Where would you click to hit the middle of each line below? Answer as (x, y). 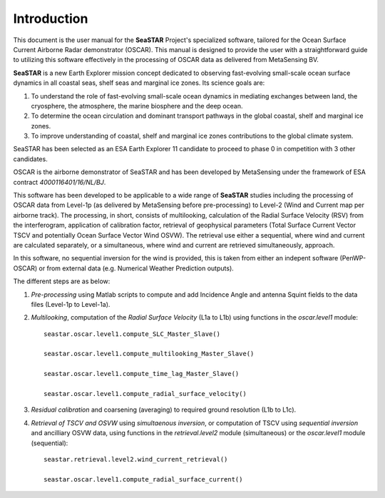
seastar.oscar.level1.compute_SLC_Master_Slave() (132, 334)
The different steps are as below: (62, 281)
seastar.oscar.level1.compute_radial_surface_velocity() (145, 394)
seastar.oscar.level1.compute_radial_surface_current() (143, 479)
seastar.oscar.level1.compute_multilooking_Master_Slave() (149, 354)
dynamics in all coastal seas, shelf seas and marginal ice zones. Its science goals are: (139, 83)
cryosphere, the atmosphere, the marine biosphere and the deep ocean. (137, 106)
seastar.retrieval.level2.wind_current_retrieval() (136, 459)
